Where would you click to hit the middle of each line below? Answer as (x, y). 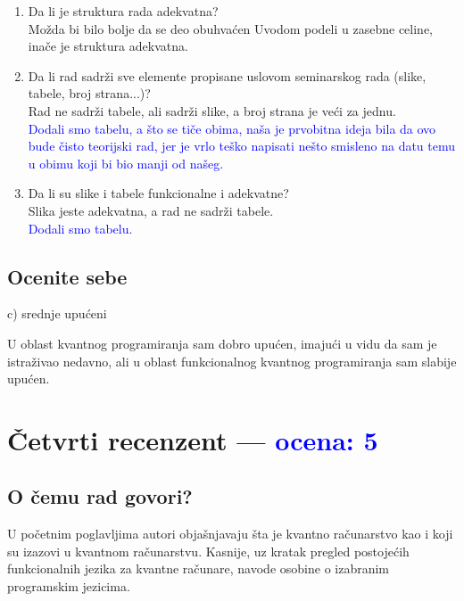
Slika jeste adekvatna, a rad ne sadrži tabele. (151, 210)
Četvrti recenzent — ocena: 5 (193, 439)
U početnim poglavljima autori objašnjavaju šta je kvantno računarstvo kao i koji (230, 534)
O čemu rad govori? (100, 496)
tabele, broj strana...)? (89, 93)
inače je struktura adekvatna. (108, 46)
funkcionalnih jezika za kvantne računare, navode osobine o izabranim (199, 568)
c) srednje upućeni (57, 313)
